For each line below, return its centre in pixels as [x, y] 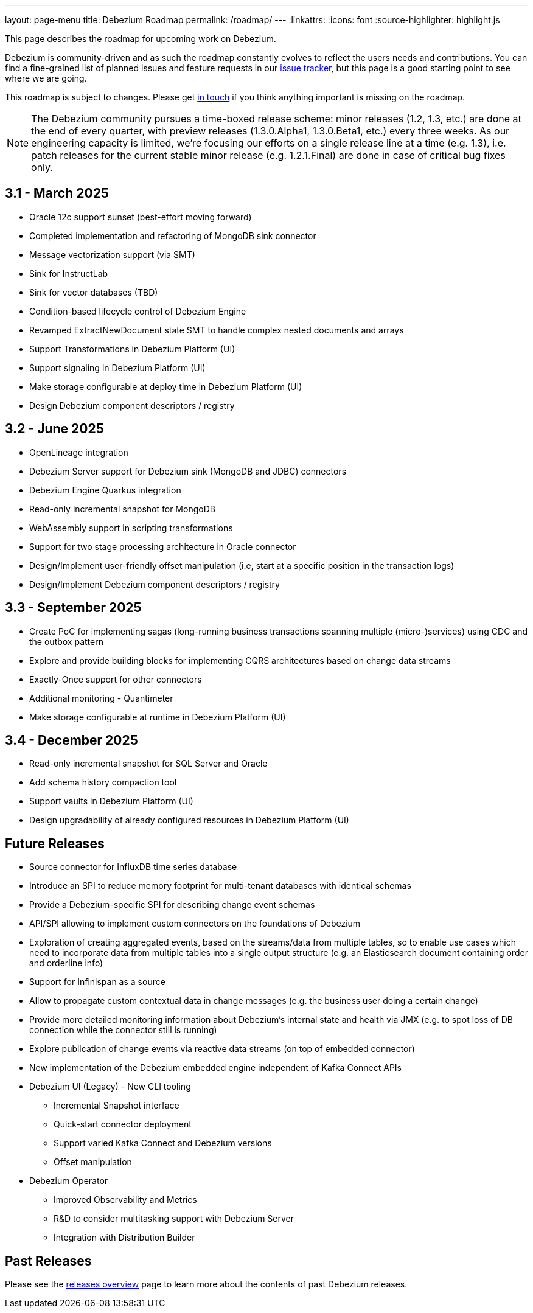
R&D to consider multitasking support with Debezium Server [174, 1219]
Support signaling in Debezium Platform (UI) [117, 367]
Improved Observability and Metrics [125, 1200]
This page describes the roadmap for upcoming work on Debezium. [141, 39]
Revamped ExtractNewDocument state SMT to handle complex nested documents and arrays [217, 330]
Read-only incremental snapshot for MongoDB [122, 509]
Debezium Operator [69, 1181]
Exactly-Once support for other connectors [116, 679]
